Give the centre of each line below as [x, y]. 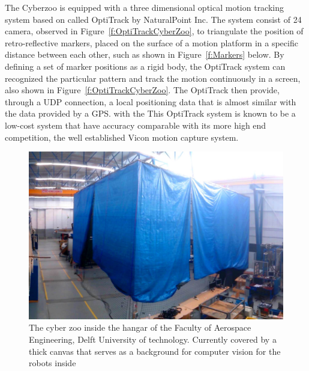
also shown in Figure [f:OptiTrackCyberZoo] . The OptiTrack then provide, [142, 90]
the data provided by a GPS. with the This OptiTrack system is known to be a [150, 113]
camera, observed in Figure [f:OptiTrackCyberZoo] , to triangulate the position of [154, 31]
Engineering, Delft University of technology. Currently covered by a [153, 339]
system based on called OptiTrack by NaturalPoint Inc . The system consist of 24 [153, 19]
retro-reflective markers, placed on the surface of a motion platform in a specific [151, 42]
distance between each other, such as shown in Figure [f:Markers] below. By [145, 54]
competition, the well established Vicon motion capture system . [122, 137]
